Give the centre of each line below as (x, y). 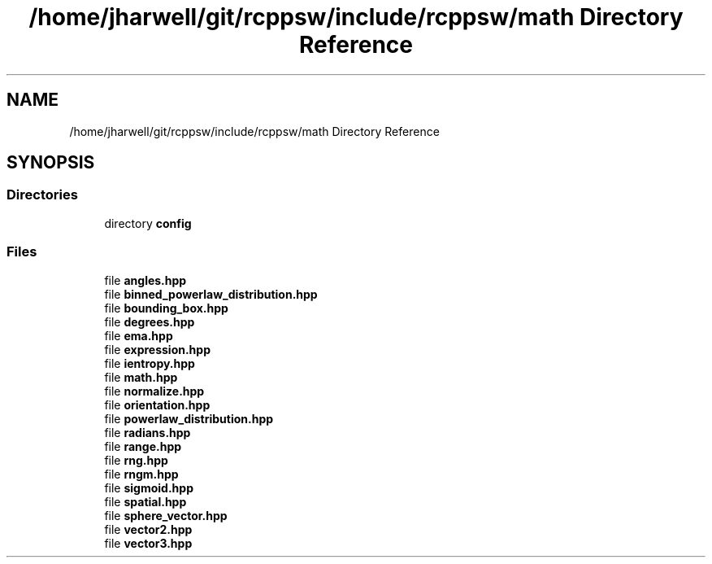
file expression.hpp (157, 349)
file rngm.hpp (141, 474)
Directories (42, 195)
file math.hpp (141, 377)
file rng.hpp (136, 460)
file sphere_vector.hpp (166, 515)
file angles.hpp (145, 280)
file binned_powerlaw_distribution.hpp (211, 294)
